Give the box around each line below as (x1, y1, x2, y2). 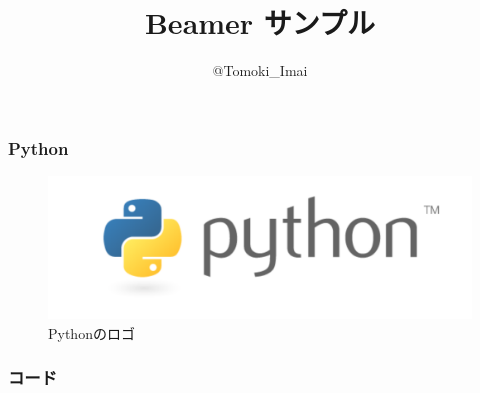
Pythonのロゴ (48, 322, 135, 343)
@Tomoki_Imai (212, 60, 308, 81)
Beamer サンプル (144, 2, 376, 43)
